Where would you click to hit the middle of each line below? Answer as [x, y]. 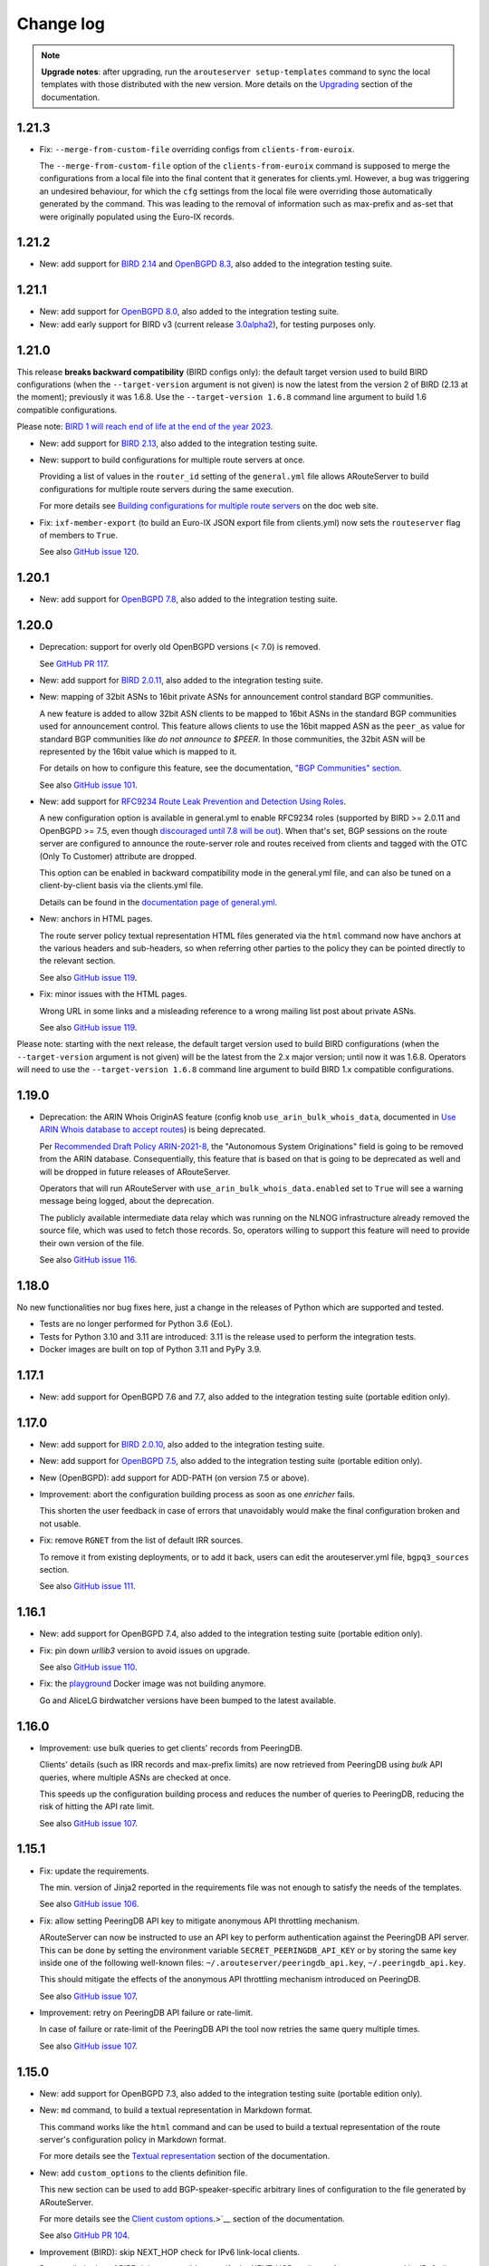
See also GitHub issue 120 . [89, 552]
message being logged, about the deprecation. [127, 1201]
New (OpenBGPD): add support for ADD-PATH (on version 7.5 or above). [174, 1477]
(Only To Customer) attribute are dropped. [118, 856]
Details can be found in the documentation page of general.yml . [158, 902]
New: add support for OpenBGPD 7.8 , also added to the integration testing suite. [189, 599]
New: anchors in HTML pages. [96, 919]
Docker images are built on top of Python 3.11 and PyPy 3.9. [150, 1350]
